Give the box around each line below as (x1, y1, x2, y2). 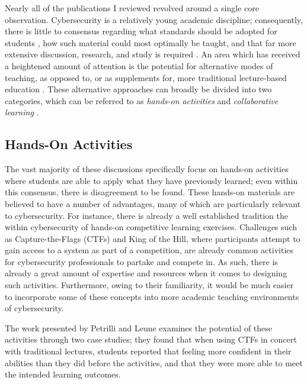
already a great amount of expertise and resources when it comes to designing (5, 267, 287, 279)
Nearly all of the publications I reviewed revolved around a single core (5, 2, 259, 14)
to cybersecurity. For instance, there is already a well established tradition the (5, 209, 288, 221)
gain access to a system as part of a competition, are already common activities (5, 244, 294, 256)
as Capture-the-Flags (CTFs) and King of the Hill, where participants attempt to (5, 232, 300, 244)
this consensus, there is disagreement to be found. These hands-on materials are (5, 186, 295, 198)
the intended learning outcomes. (5, 368, 121, 380)
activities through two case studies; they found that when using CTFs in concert (5, 333, 297, 346)
